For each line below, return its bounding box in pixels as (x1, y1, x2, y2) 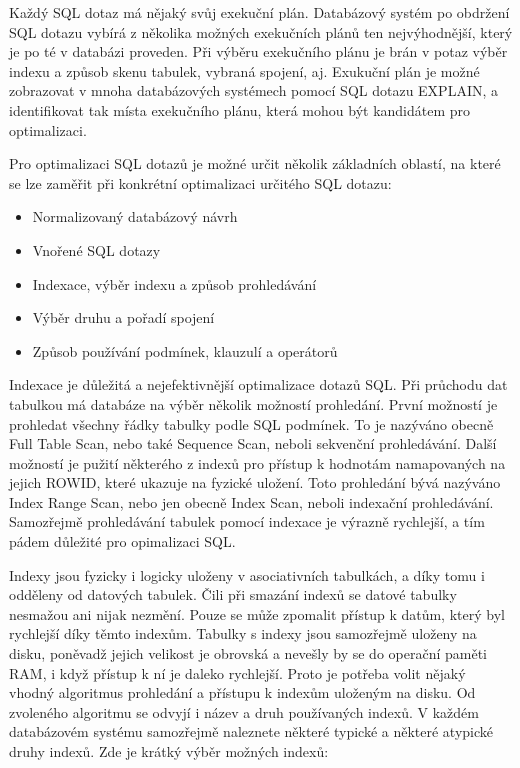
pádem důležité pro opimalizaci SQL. (9, 531, 236, 552)
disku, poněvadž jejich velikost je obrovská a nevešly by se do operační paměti (9, 643, 488, 664)
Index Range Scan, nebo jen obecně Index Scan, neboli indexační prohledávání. (9, 491, 494, 512)
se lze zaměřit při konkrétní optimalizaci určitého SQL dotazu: (9, 172, 392, 193)
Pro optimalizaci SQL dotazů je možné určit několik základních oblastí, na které (9, 153, 501, 174)
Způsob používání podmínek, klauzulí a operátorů (32, 340, 338, 361)
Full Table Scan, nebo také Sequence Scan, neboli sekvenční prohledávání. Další (9, 433, 497, 454)
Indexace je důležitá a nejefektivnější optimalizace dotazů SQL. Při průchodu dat (9, 374, 508, 395)
